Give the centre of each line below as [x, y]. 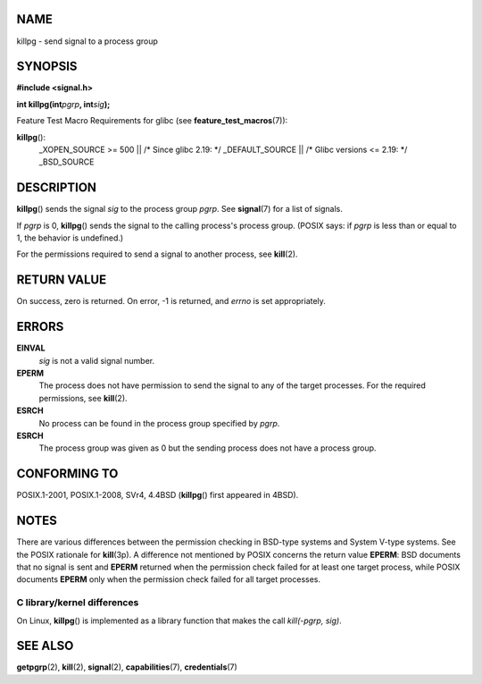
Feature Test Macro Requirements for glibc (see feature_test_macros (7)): [152, 121]
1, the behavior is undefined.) [70, 238]
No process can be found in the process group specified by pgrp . [159, 423]
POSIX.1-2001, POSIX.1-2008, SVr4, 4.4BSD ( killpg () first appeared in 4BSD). [158, 495]
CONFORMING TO [67, 474]
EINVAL [31, 348]
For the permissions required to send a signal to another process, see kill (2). [157, 254]
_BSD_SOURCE [66, 162]
